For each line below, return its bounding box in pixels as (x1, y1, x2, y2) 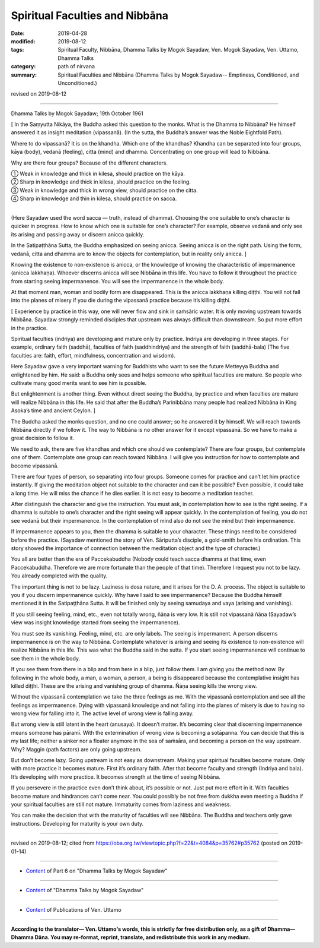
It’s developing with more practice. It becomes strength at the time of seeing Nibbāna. (11, 773, 220, 780)
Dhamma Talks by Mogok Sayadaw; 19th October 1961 (11, 110, 143, 117)
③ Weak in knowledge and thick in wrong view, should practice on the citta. (11, 187, 198, 194)
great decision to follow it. (11, 434, 75, 442)
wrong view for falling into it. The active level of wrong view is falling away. (11, 710, 194, 717)
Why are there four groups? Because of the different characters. (11, 159, 168, 166)
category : (11, 63, 36, 70)
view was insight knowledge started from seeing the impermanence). (11, 619, 180, 626)
